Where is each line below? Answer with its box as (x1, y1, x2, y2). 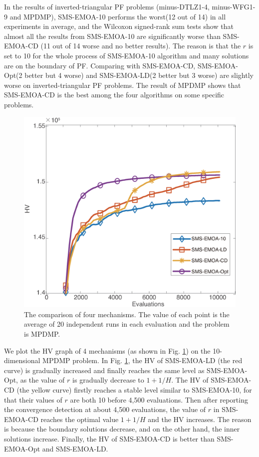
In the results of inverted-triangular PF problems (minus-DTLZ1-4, (4, 1, 210, 11)
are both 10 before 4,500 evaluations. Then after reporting (70, 394, 248, 405)
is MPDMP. (24, 329, 60, 339)
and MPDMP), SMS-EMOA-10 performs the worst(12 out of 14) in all (9, 11, 226, 21)
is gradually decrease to (72, 375, 144, 385)
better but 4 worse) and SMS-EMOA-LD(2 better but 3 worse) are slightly (24, 70, 254, 80)
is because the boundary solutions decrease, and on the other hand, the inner (4, 424, 240, 434)
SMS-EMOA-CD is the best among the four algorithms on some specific (4, 89, 225, 100)
